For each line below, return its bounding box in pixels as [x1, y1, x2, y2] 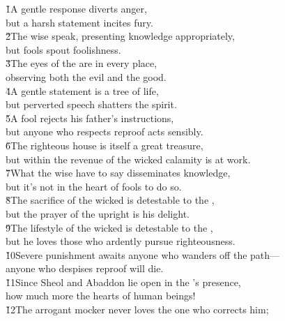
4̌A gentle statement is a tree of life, [6, 83, 159, 98]
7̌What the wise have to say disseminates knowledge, [6, 165, 231, 180]
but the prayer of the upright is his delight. [6, 206, 190, 221]
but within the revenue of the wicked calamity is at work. [6, 151, 251, 166]
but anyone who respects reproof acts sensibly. [6, 124, 203, 139]
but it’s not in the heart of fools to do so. [6, 179, 182, 193]
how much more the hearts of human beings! [6, 288, 196, 303]
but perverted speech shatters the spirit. [6, 97, 177, 112]
